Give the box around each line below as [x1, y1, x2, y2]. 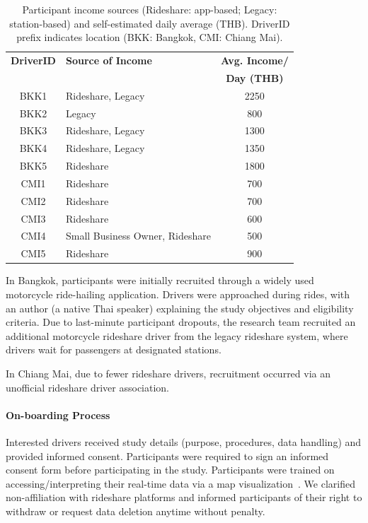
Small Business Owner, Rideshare [65, 228, 211, 243]
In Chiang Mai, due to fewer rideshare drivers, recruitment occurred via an [6, 365, 331, 380]
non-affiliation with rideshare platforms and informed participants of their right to [6, 490, 362, 505]
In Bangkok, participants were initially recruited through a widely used [6, 273, 314, 288]
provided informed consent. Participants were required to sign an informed [6, 448, 329, 463]
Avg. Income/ [220, 53, 289, 68]
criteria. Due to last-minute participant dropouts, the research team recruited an [6, 315, 356, 329]
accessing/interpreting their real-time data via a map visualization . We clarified [6, 476, 355, 490]
